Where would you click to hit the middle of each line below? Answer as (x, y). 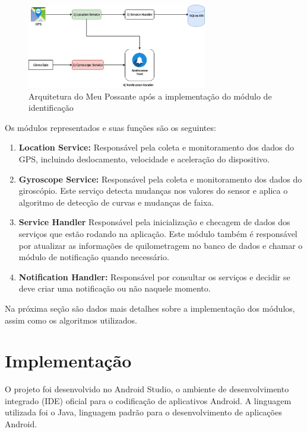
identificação (51, 108)
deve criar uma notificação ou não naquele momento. (115, 288)
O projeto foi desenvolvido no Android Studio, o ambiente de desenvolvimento (147, 389)
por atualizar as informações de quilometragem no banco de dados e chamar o (161, 245)
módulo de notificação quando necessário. (94, 257)
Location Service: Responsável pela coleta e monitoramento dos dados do (156, 147)
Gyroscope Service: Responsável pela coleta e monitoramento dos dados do (160, 179)
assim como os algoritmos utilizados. (71, 320)
